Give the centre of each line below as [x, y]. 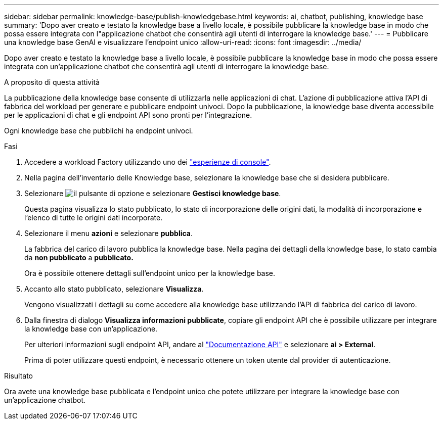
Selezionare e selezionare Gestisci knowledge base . [153, 193]
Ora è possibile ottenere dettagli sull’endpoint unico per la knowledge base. [150, 273]
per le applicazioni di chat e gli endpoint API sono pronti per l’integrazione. [128, 115]
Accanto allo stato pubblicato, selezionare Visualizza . [114, 289]
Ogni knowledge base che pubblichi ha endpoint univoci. [99, 131]
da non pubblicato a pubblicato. [79, 257]
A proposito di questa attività [52, 82]
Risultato [19, 376]
